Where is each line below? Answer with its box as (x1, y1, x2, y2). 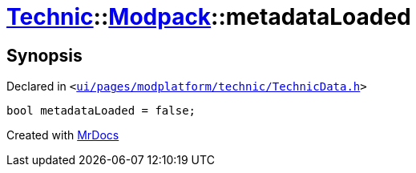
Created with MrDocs (6, 128, 119, 143)
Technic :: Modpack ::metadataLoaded (6, 3, 411, 30)
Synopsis (6, 45, 83, 66)
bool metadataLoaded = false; (6, 104, 196, 118)
